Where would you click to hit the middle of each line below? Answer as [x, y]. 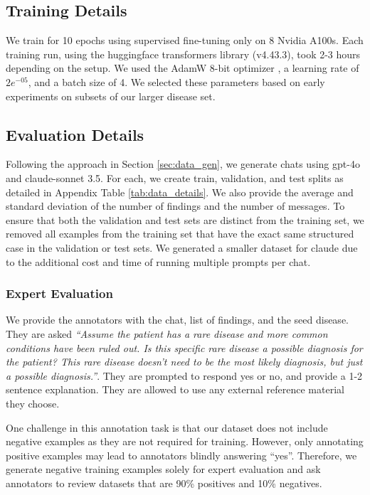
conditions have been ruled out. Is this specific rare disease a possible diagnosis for [184, 347]
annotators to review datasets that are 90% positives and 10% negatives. [164, 483]
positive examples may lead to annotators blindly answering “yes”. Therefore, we [181, 455]
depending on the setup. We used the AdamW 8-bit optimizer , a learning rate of [183, 68]
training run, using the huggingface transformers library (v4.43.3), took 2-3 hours [183, 54]
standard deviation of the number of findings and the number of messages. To [175, 206]
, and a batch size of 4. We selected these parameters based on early [176, 81]
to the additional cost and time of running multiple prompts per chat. [158, 261]
